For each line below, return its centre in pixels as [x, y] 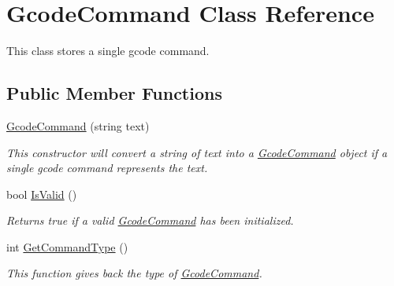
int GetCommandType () [67, 246]
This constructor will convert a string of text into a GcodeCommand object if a [197, 152]
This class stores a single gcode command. [108, 51]
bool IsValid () [42, 194]
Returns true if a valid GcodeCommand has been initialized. [150, 220]
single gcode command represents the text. [107, 168]
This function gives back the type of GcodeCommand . [134, 273]
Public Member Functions [114, 93]
